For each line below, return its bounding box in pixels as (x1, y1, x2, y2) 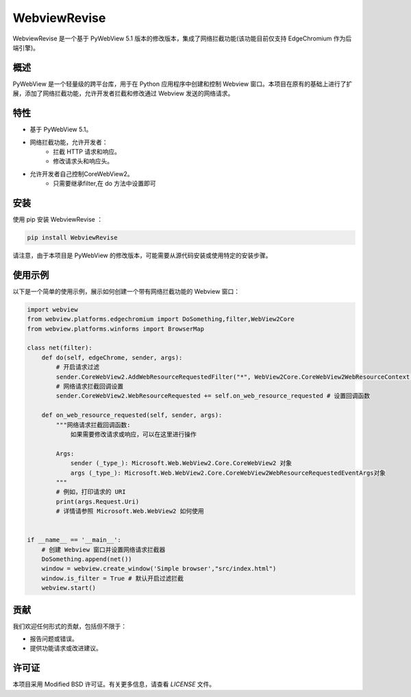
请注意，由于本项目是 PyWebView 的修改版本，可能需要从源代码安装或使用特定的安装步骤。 (12, 251, 272, 259)
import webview (27, 305, 78, 314)
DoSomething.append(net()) (41, 556, 133, 563)
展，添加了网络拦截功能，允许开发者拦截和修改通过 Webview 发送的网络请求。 (12, 89, 234, 97)
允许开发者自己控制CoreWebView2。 (29, 169, 134, 178)
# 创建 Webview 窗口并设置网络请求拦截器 (41, 545, 166, 554)
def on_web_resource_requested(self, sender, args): (41, 412, 223, 419)
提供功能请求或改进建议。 (29, 644, 102, 652)
